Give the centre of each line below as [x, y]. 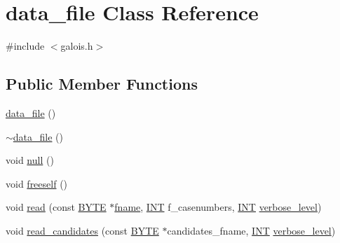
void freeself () [37, 183]
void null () [30, 160]
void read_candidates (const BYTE [82, 230]
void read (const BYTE [56, 207]
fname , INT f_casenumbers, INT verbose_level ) [218, 207]
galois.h [77, 46]
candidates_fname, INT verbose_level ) [251, 230]
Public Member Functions [102, 84]
